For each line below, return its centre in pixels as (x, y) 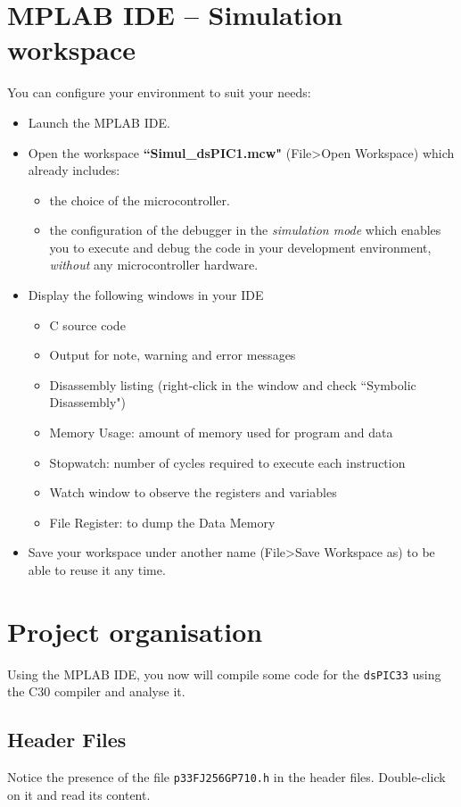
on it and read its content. (79, 794)
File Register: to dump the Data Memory (162, 522)
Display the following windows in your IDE (146, 295)
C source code (87, 324)
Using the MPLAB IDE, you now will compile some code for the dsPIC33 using (224, 674)
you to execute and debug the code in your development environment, (240, 247)
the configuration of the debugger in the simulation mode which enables (245, 230)
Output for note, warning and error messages (173, 355)
